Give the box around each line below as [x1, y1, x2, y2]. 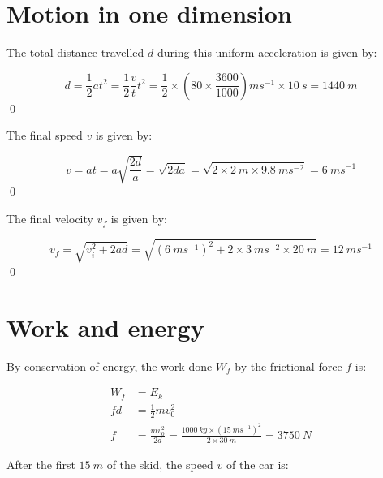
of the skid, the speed [106, 455, 213, 472]
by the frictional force [235, 357, 342, 374]
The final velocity [6, 210, 93, 227]
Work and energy [6, 310, 204, 343]
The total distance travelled [6, 44, 144, 61]
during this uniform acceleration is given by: [157, 44, 377, 61]
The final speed [6, 127, 83, 144]
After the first [6, 455, 75, 472]
